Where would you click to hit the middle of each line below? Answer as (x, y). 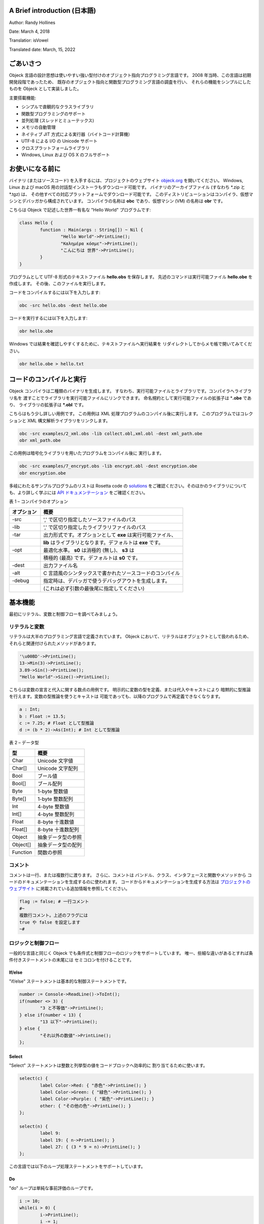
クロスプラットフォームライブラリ (55, 148)
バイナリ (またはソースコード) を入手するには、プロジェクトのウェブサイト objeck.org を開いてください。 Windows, (126, 180)
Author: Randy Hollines (32, 23)
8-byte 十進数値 (56, 822)
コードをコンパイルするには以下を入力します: (55, 293)
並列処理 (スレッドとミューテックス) (58, 120)
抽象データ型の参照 (60, 837)
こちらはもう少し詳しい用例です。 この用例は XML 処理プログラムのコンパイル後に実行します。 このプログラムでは (125, 414)
